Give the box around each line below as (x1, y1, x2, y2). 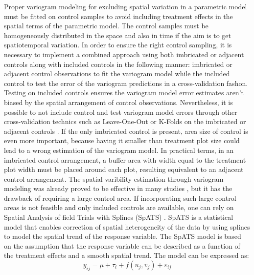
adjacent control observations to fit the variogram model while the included (4, 68, 230, 79)
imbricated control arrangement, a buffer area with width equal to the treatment (4, 154, 246, 165)
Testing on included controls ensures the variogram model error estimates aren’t (4, 87, 244, 98)
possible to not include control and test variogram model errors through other (4, 106, 237, 117)
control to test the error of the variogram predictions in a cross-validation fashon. (4, 78, 248, 88)
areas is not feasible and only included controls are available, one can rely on (4, 202, 234, 212)
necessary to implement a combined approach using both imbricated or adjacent (4, 49, 244, 59)
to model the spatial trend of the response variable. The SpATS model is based (4, 231, 241, 241)
